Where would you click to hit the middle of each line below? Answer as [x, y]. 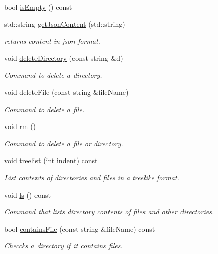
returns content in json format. [52, 41]
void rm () [20, 126]
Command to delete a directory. [53, 75]
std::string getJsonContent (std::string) [65, 24]
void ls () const [27, 194]
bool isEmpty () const [38, 7]
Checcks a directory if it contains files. [63, 246]
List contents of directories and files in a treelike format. [92, 177]
